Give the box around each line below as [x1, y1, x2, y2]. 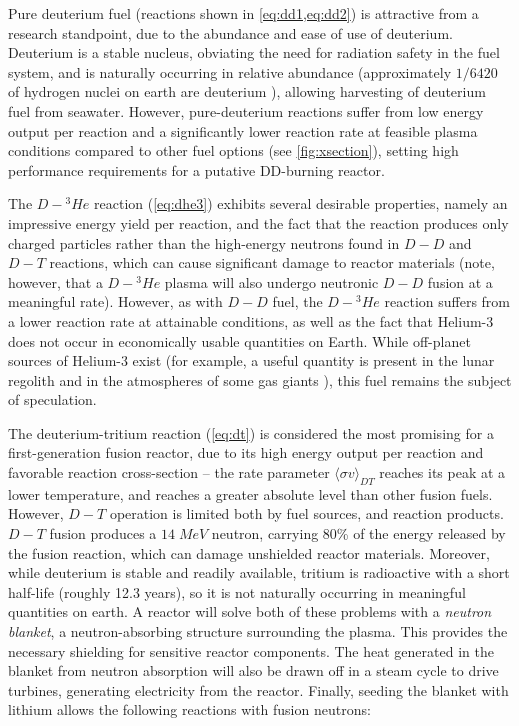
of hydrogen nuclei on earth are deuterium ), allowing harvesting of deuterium [8, 81, 486, 102]
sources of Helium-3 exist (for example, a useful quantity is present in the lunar [8, 350, 495, 371]
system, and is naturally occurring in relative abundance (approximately [8, 61, 452, 82]
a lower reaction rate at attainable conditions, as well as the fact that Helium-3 [8, 310, 494, 331]
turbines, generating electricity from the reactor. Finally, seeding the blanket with [8, 679, 509, 700]
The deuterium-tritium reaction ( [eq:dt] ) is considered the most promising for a [8, 422, 494, 443]
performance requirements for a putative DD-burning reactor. [8, 159, 385, 180]
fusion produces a [49, 523, 157, 544]
